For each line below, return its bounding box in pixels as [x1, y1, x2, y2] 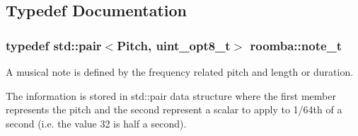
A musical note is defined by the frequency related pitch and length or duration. [6, 64, 354, 79]
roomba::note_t [250, 36, 342, 54]
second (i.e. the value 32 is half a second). [6, 115, 187, 130]
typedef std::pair [6, 36, 102, 54]
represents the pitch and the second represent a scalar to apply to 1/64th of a [6, 102, 342, 117]
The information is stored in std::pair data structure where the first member [6, 88, 336, 103]
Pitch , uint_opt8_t [117, 36, 231, 54]
